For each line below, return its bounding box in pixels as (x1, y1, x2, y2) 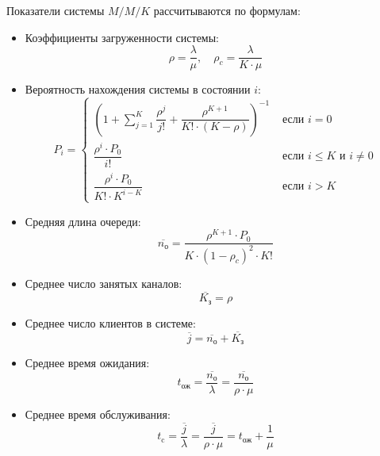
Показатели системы (6, 2, 105, 18)
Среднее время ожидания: (25, 354, 150, 371)
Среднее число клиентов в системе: (25, 314, 196, 331)
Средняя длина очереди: (25, 213, 141, 229)
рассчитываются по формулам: (153, 2, 301, 18)
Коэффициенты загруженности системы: (25, 29, 220, 45)
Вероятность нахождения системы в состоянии (25, 81, 251, 98)
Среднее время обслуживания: (25, 406, 171, 423)
